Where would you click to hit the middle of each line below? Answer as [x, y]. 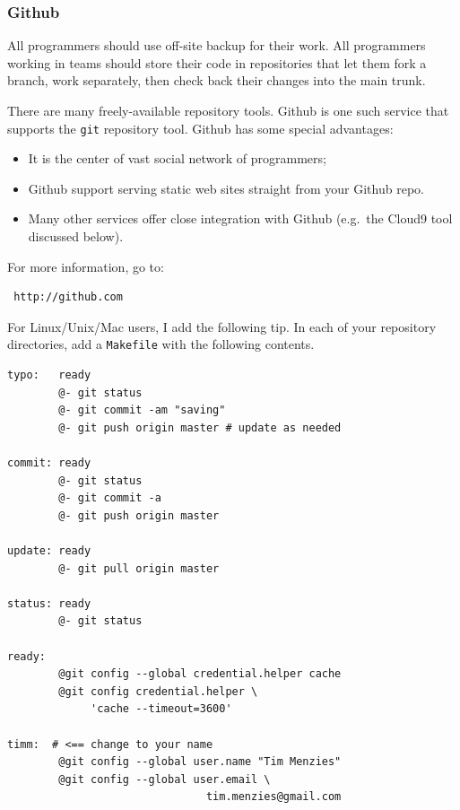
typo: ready [49, 375]
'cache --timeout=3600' [161, 709]
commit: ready [49, 463]
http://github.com [68, 297]
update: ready [49, 551]
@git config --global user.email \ [165, 779]
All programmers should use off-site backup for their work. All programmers [217, 45]
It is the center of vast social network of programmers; [177, 158]
